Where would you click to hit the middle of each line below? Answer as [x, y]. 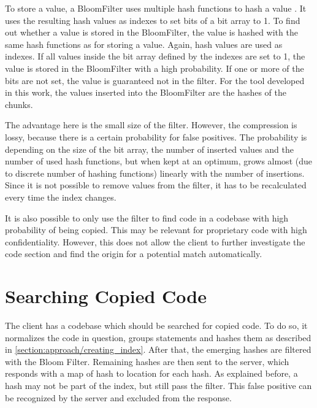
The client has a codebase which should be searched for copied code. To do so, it [156, 325]
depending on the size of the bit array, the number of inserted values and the [149, 149]
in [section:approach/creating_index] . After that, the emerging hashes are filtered [158, 349]
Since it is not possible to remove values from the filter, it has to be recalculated [156, 185]
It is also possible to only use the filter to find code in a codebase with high [147, 217]
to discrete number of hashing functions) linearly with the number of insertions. [155, 173]
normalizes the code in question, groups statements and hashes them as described [158, 337]
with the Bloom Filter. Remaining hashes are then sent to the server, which [147, 361]
